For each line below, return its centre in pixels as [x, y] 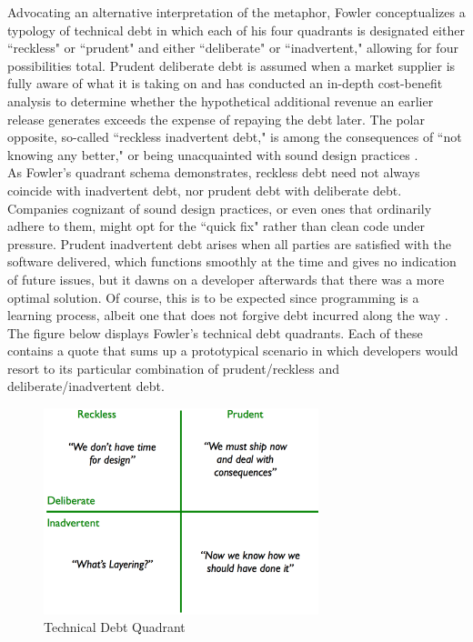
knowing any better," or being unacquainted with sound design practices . [213, 154]
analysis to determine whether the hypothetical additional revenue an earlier [221, 100]
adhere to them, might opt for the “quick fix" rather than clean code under [216, 226]
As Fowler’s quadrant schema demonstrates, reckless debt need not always [214, 172]
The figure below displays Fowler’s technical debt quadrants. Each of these [215, 332]
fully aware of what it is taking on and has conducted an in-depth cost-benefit [225, 83]
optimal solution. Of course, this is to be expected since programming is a [213, 297]
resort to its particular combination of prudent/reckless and [173, 368]
